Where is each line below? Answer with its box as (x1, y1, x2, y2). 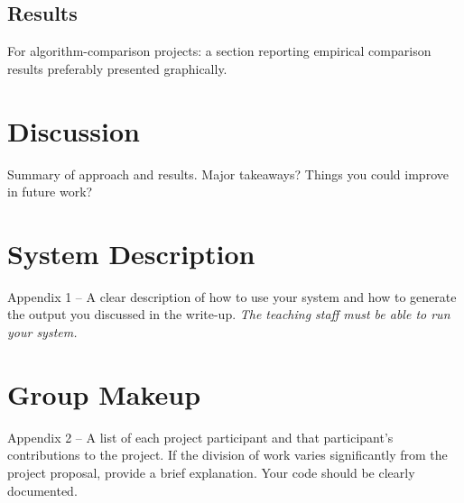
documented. (7, 480, 78, 499)
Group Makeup (7, 375, 201, 412)
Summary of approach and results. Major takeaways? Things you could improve (7, 164, 449, 183)
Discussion (7, 112, 140, 149)
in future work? (7, 182, 93, 201)
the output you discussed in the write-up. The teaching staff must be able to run (7, 305, 450, 324)
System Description (7, 234, 255, 271)
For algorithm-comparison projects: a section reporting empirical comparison (7, 41, 432, 60)
